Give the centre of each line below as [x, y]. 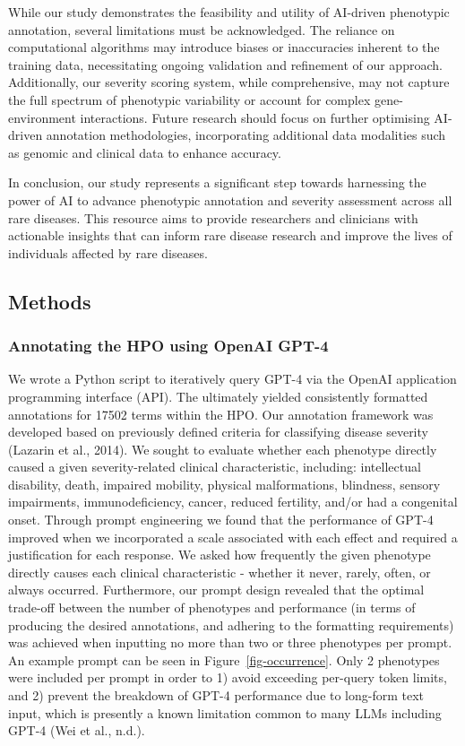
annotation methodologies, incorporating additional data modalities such [246, 135]
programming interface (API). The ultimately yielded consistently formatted [218, 396]
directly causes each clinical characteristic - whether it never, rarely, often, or [220, 572]
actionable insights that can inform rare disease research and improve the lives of [230, 235]
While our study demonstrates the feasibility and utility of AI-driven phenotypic [229, 12]
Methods [50, 301]
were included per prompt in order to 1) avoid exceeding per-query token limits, [228, 677]
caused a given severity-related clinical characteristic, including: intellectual [215, 467]
